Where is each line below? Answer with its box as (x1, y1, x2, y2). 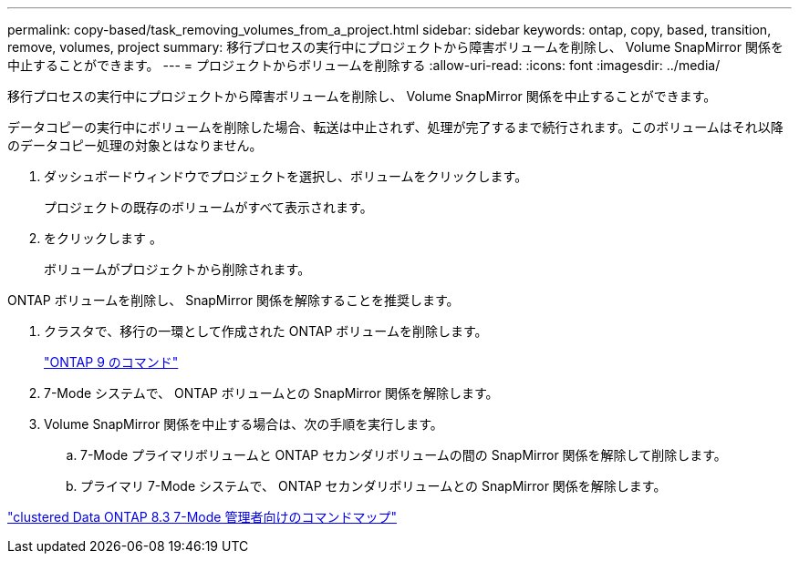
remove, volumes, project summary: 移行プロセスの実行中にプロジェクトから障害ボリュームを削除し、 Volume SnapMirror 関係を (7, 39, 783, 55)
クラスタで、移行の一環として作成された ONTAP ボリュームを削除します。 (44, 323, 488, 339)
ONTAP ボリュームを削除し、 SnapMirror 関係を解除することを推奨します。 (7, 292, 460, 308)
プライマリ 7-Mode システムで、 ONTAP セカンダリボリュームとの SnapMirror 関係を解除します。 (80, 478, 667, 494)
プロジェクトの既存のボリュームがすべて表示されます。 (44, 199, 373, 215)
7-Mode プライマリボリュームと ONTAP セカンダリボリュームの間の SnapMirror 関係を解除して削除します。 (80, 447, 727, 463)
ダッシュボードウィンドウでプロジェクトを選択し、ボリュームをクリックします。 (44, 168, 528, 184)
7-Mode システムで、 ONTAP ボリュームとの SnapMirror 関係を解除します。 (44, 385, 499, 401)
